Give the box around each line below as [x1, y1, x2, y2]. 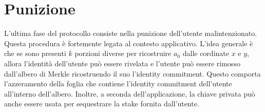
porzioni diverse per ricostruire [74, 48, 172, 59]
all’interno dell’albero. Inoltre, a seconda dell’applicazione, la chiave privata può [4, 88, 255, 99]
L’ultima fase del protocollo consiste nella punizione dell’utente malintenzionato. [4, 28, 257, 39]
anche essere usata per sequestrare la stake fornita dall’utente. [4, 98, 199, 109]
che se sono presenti [4, 48, 66, 59]
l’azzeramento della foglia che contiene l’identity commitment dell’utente [4, 78, 232, 89]
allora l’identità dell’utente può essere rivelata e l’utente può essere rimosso [4, 58, 240, 68]
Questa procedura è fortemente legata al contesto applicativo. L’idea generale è [4, 38, 253, 48]
